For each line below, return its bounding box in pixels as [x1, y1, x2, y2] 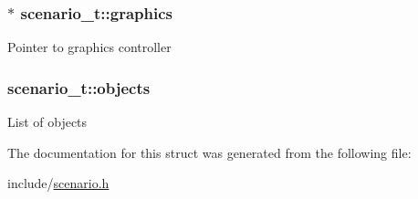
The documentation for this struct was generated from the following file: [7, 142, 412, 162]
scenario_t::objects [7, 76, 151, 99]
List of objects [7, 112, 88, 131]
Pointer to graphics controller [7, 37, 172, 57]
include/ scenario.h [7, 173, 110, 193]
